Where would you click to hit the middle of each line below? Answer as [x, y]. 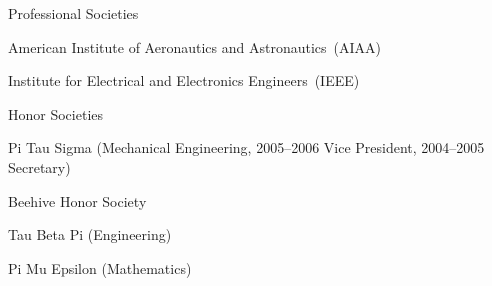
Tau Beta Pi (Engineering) [90, 234]
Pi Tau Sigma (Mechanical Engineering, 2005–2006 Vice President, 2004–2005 [246, 147]
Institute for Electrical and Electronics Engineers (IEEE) [184, 80]
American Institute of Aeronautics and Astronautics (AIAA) [194, 46]
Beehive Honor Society [77, 200]
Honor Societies [56, 113]
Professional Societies [73, 13]
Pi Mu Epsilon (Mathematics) [100, 267]
